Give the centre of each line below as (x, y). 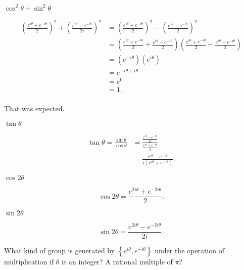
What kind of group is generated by (60, 251)
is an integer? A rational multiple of (117, 262)
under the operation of (189, 251)
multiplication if (29, 262)
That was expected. (34, 108)
